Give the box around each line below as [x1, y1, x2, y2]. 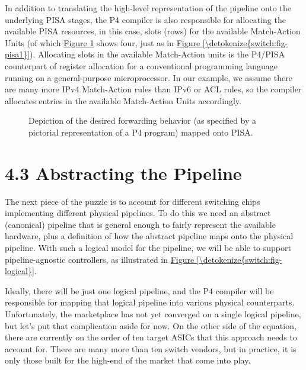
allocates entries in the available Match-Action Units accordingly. [5, 94, 241, 107]
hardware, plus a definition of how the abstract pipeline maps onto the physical [5, 230, 294, 242]
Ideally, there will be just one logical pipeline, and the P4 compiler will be [5, 284, 274, 297]
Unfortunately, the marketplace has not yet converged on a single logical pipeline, [5, 308, 301, 320]
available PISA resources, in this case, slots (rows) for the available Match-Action [5, 25, 301, 37]
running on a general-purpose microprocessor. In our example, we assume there [5, 71, 292, 83]
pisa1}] [5, 48, 30, 60]
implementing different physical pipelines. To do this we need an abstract [5, 207, 271, 219]
